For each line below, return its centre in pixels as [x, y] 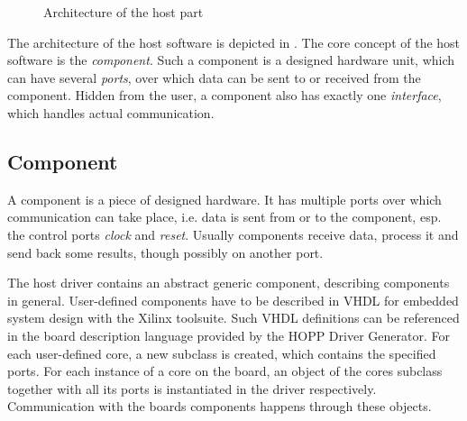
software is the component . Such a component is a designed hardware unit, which [231, 60]
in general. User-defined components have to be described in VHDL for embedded [233, 300]
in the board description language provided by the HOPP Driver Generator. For [229, 335]
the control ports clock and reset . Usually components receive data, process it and [233, 234]
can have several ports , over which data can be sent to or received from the [214, 77]
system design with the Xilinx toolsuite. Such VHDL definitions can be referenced [233, 318]
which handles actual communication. [111, 112]
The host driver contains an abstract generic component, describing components [229, 283]
